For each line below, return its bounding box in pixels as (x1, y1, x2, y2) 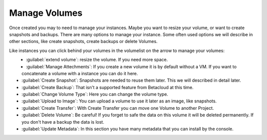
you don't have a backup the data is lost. (21, 119, 104, 125)
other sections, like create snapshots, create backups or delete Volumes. (9, 39, 158, 45)
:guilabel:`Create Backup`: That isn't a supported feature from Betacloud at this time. (21, 84, 194, 90)
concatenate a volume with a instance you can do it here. (21, 70, 138, 76)
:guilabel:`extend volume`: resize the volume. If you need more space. (26, 57, 168, 63)
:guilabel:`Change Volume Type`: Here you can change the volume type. (21, 92, 168, 97)
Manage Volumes (9, 7, 83, 18)
